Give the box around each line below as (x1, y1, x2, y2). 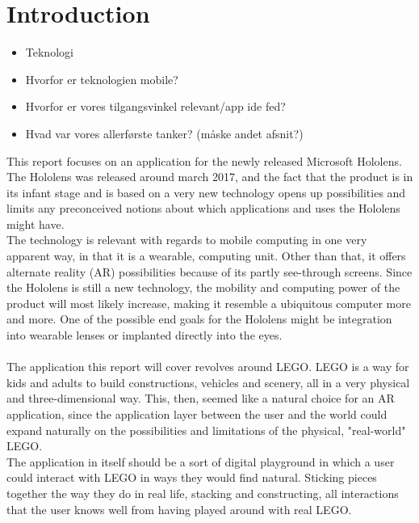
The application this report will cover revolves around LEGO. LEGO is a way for (6, 358, 409, 375)
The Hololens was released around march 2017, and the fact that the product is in (6, 168, 413, 185)
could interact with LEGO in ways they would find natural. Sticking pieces (6, 469, 377, 486)
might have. (6, 215, 65, 232)
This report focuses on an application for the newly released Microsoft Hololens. (6, 152, 402, 169)
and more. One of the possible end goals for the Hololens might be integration (6, 310, 392, 327)
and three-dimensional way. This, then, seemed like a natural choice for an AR (6, 390, 395, 407)
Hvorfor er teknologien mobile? (25, 70, 178, 87)
